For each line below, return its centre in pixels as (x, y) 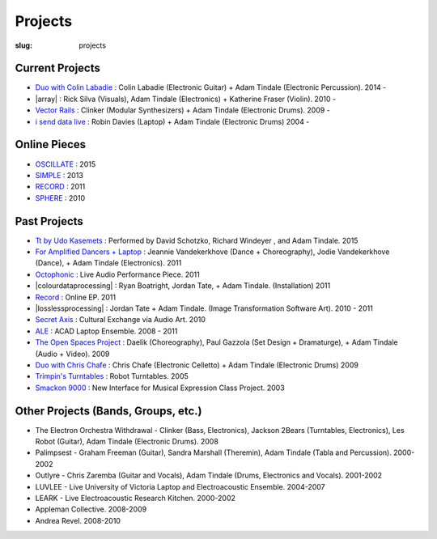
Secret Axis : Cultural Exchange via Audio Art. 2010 (121, 320)
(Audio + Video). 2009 (72, 354)
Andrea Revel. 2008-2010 (78, 520)
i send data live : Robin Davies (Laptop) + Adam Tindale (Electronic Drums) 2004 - (172, 121)
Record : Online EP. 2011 (76, 297)
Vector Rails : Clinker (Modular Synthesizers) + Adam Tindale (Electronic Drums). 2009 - (183, 110)
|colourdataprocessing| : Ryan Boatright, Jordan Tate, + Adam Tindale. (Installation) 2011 (183, 286)
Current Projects (57, 68)
